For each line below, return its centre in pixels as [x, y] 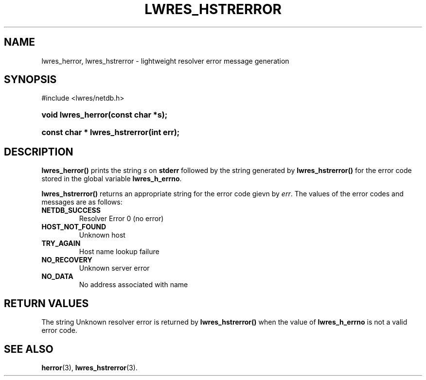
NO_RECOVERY [67, 260]
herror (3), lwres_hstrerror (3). [89, 367]
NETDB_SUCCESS [71, 210]
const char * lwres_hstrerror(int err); [111, 132]
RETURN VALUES [46, 303]
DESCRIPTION [39, 152]
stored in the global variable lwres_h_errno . [112, 179]
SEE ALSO [29, 349]
